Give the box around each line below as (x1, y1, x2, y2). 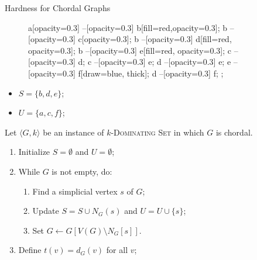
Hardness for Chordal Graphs (5, 2, 111, 13)
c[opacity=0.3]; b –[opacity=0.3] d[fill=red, (78, 33, 232, 45)
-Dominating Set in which (111, 126, 204, 138)
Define (18, 244, 42, 256)
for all (106, 244, 128, 256)
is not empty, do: (52, 165, 112, 177)
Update (32, 204, 59, 217)
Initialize (18, 145, 50, 158)
